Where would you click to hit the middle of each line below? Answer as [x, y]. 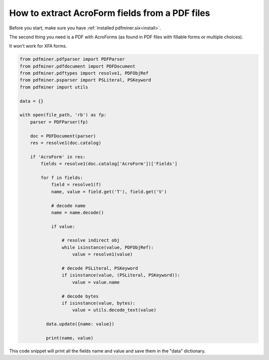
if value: [63, 226]
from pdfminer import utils [54, 87]
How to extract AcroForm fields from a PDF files [110, 13]
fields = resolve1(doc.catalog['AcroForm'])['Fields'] [109, 164]
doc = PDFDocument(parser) [63, 136]
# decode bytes [80, 296]
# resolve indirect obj [90, 240]
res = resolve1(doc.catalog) [66, 143]
